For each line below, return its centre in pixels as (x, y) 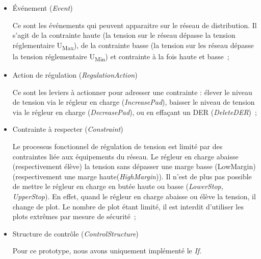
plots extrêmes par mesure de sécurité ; (74, 216)
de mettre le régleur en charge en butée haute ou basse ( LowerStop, (118, 186)
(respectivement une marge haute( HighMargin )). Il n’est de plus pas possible (132, 176)
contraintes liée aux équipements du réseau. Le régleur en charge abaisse (125, 156)
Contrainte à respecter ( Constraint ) (68, 129)
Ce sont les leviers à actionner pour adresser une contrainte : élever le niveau (132, 92)
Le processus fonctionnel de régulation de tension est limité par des (118, 146)
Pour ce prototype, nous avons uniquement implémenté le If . (107, 251)
